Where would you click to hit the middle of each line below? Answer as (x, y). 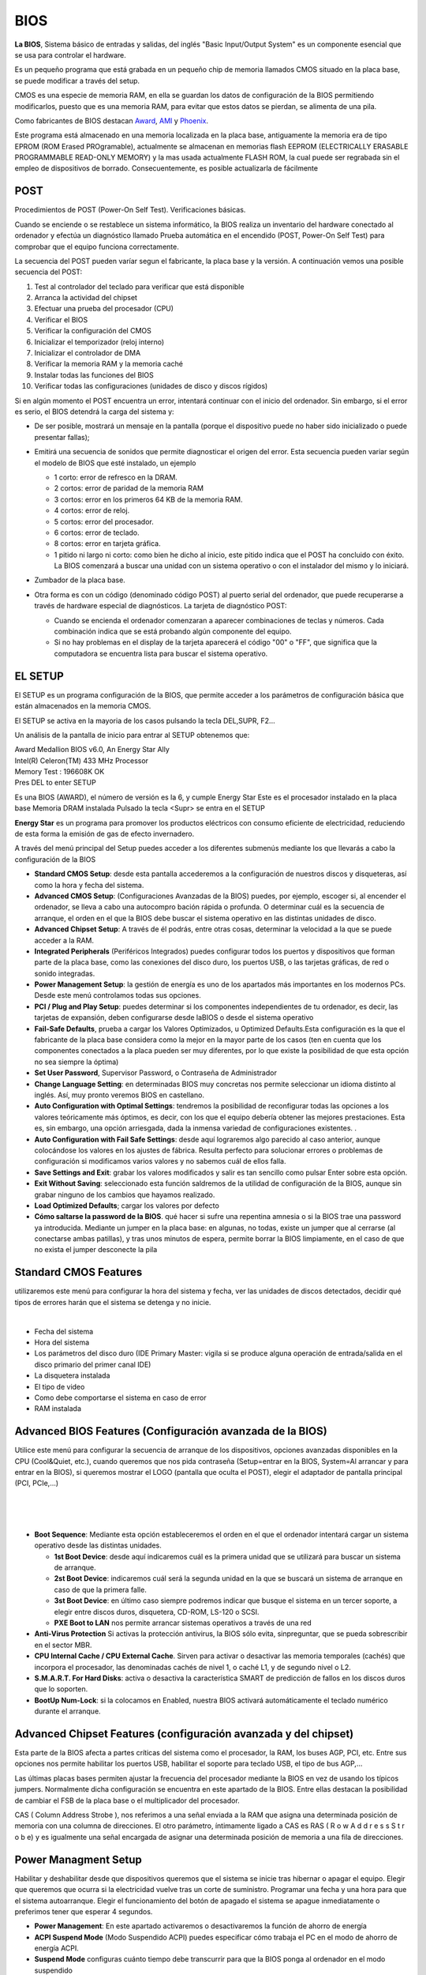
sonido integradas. (65, 973)
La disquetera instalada (72, 1375)
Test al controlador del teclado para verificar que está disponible (139, 286)
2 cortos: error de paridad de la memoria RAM (129, 488)
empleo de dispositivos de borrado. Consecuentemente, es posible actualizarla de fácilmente (166, 168)
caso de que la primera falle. (101, 1589)
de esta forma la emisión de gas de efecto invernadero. (105, 834)
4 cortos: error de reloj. (92, 510)
